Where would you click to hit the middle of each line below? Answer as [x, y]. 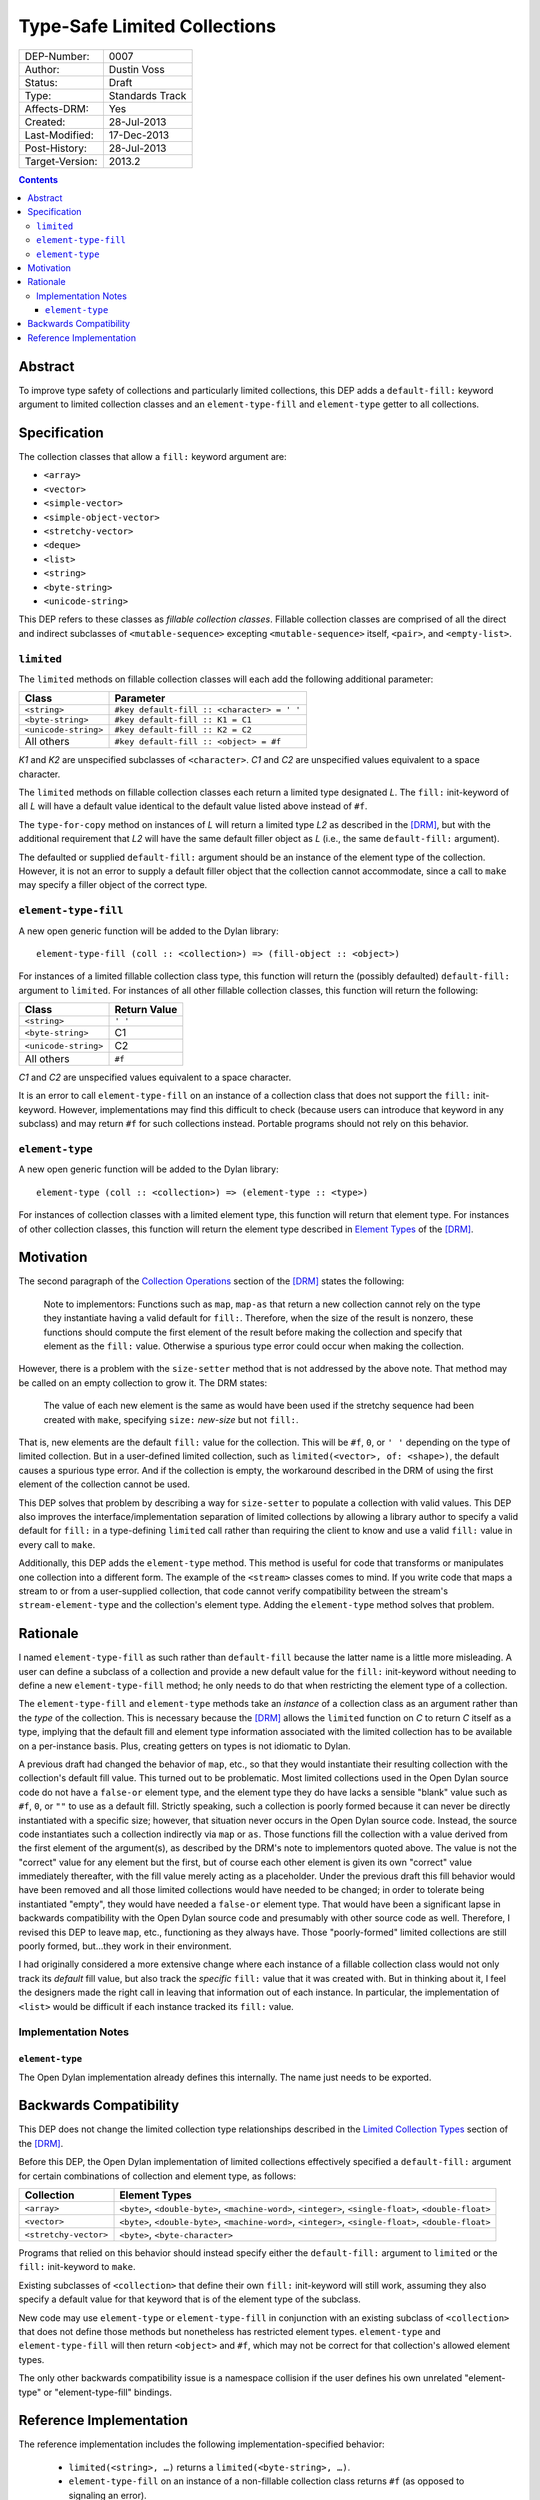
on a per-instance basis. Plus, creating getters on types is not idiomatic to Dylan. [184, 1746]
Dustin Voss [136, 69]
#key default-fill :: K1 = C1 [183, 720]
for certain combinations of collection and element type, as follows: [157, 2176]
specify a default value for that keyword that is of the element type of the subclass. [190, 2299]
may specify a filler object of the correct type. [113, 885]
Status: [41, 82]
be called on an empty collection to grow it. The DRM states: [143, 1382]
